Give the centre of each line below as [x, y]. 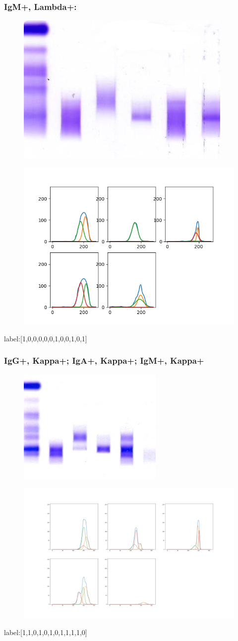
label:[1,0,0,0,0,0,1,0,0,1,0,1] [46, 338]
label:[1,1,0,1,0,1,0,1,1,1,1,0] [46, 632]
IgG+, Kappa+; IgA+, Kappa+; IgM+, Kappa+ [104, 361]
